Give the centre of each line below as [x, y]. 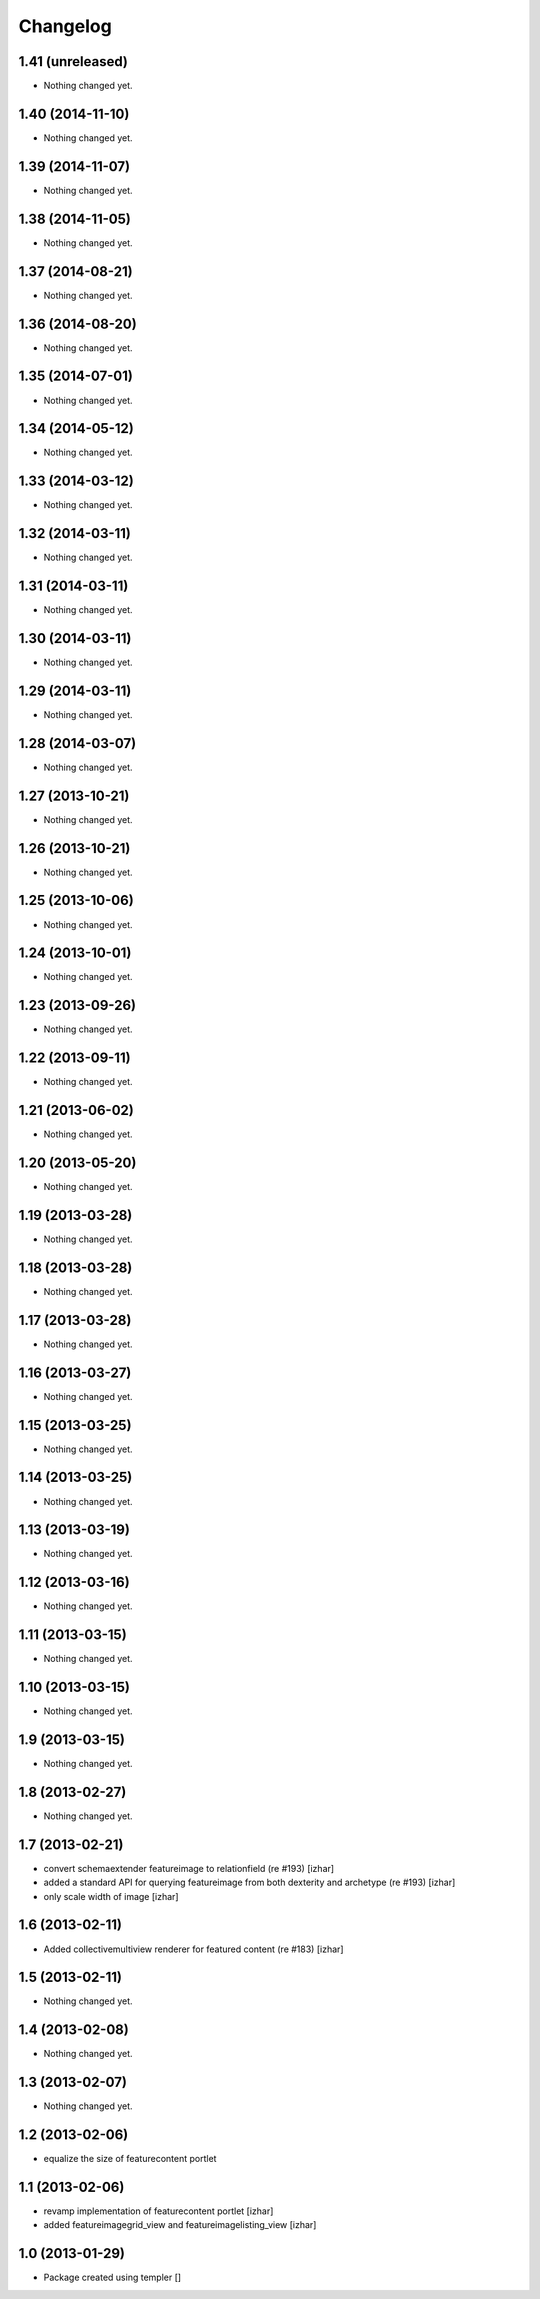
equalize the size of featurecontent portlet [130, 2159]
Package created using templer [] [112, 2277]
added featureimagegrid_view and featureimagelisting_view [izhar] [180, 2225]
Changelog [65, 26]
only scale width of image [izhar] [111, 1896]
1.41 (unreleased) [73, 61]
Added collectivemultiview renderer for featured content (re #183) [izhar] [193, 1949]
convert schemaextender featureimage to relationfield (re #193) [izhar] [189, 1868]
